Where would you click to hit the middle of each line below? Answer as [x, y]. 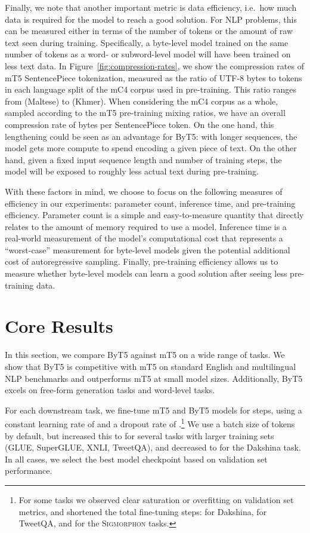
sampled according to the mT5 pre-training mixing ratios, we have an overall [145, 113]
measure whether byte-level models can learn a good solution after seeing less [146, 273]
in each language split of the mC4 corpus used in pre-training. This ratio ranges [151, 89]
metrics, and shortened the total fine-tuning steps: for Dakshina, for [143, 511]
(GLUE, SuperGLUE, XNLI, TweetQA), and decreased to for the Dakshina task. [153, 447]
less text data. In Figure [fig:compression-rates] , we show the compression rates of [154, 65]
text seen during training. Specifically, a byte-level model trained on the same [147, 42]
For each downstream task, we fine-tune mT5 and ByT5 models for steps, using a [154, 410]
